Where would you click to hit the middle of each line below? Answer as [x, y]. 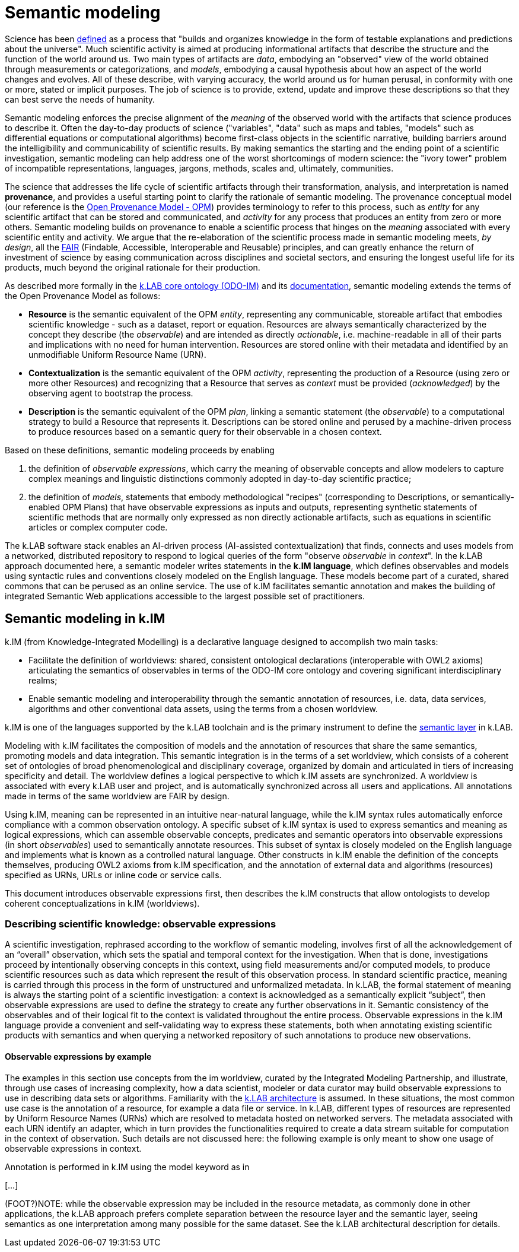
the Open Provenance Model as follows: [83, 295]
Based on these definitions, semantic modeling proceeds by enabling [140, 450]
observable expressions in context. [73, 1148]
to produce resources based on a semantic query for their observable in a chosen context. [205, 431]
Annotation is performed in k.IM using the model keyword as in [127, 1167]
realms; [43, 680]
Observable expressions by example [78, 1056]
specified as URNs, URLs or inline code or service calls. [113, 875]
